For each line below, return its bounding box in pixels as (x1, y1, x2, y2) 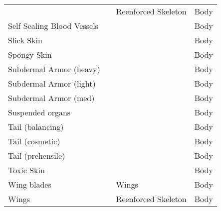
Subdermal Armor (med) (8, 92, 95, 104)
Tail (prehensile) (8, 150, 65, 161)
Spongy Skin (8, 49, 52, 60)
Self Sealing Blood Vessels (8, 20, 98, 31)
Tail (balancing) (8, 121, 64, 132)
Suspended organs (8, 106, 71, 118)
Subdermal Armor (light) (8, 78, 96, 89)
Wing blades (8, 179, 51, 190)
